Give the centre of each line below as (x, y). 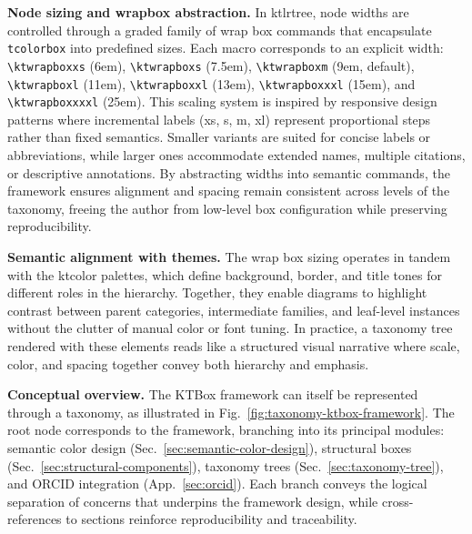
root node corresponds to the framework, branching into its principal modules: (226, 430)
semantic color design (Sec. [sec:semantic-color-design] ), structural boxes (210, 447)
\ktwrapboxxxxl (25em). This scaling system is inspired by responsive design (222, 101)
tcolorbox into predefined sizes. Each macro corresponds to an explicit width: (226, 48)
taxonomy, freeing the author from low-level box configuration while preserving (227, 208)
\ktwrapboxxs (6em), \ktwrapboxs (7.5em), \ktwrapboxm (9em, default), (211, 65)
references (35, 519)
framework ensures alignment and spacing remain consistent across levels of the (229, 191)
